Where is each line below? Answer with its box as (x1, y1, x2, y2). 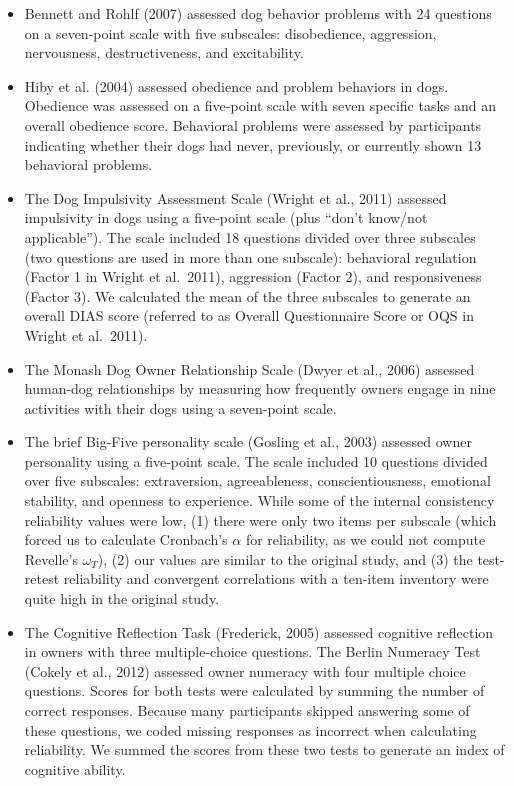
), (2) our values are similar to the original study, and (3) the (97, 548, 473, 569)
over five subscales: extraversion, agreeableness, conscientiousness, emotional (24, 470, 491, 491)
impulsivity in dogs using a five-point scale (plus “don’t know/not (24, 207, 428, 228)
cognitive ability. (24, 758, 126, 779)
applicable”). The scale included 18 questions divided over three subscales (24, 226, 476, 247)
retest (24, 568, 60, 589)
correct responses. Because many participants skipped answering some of (24, 700, 470, 720)
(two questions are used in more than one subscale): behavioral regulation (24, 246, 477, 267)
